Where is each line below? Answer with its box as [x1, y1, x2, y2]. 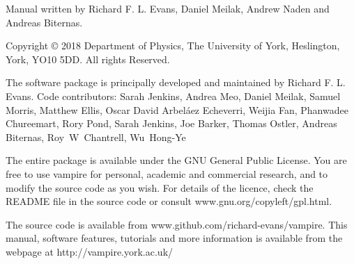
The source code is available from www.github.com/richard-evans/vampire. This [6, 217, 348, 231]
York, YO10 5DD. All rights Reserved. [6, 51, 170, 66]
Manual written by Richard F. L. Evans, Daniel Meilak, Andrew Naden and [6, 1, 330, 15]
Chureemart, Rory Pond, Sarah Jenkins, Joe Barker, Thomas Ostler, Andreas [6, 116, 337, 131]
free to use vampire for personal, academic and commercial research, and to [6, 166, 328, 181]
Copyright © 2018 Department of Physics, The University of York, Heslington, [6, 38, 340, 53]
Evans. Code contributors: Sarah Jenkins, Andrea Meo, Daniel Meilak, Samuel [6, 88, 341, 103]
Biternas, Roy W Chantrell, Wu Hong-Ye [6, 129, 186, 144]
